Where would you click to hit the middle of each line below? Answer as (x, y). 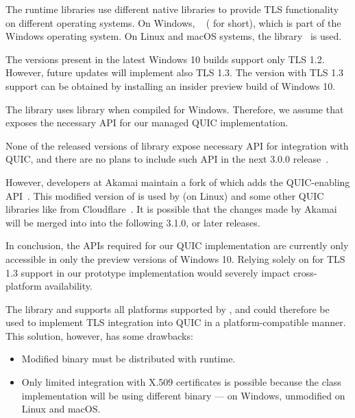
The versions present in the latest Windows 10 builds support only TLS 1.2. (165, 59)
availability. (69, 286)
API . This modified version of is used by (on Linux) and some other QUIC (165, 195)
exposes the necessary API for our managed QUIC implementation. (147, 123)
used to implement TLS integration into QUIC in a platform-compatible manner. (176, 322)
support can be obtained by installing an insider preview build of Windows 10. (171, 85)
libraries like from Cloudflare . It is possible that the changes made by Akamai (171, 209)
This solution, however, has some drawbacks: (99, 335)
